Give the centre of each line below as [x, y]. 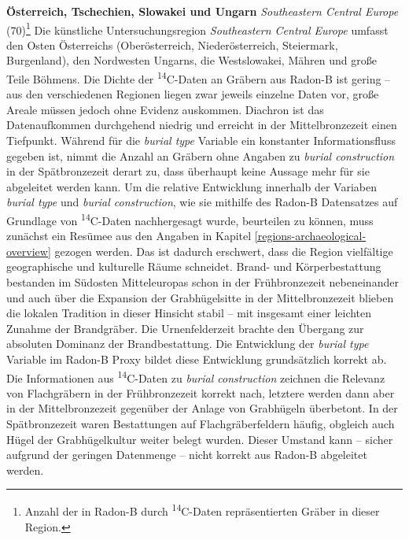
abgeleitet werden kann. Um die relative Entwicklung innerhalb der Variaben [192, 186]
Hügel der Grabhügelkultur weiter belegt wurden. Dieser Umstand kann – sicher [200, 439]
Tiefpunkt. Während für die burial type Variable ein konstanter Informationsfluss [201, 141]
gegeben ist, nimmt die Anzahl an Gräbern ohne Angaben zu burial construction [201, 155]
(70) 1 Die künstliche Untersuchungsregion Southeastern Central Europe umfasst [197, 28]
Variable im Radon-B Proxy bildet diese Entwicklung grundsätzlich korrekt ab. [197, 359]
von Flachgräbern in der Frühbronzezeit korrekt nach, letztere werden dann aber [201, 392]
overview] [29, 251]
